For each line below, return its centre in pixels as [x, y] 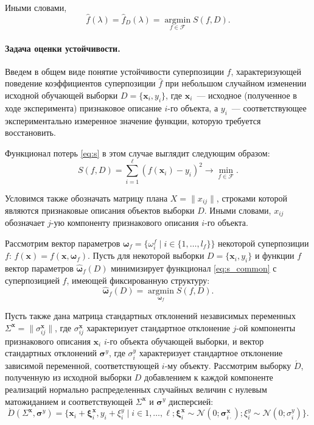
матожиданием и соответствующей [69, 401]
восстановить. [30, 132]
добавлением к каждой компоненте [209, 377]
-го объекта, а [193, 107]
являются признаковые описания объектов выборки [100, 210]
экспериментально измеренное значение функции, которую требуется [133, 120]
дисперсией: [191, 401]
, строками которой [252, 198]
